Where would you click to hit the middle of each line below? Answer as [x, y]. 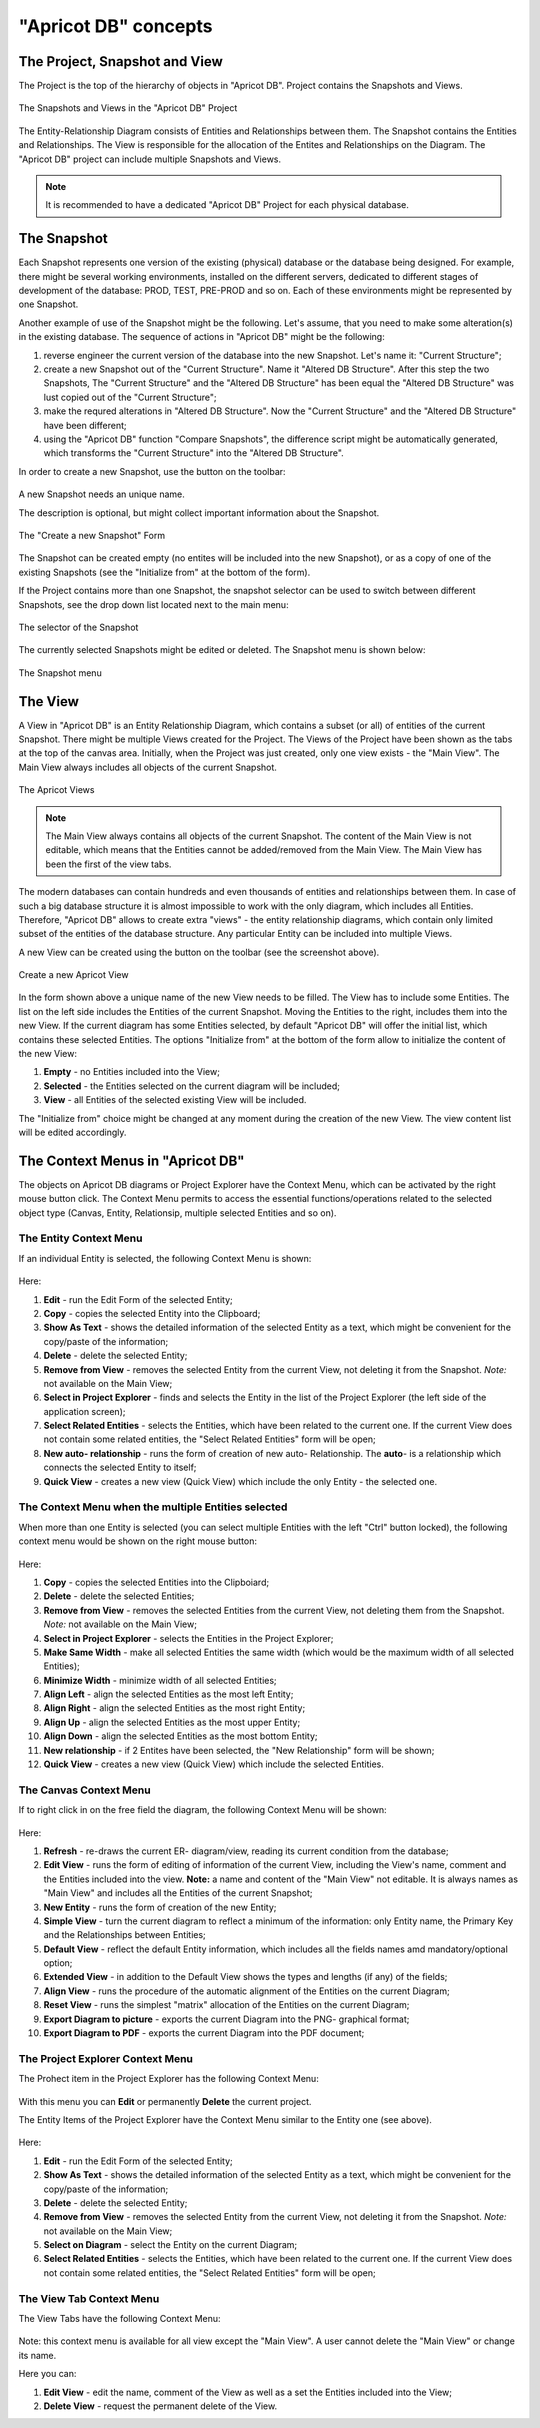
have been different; [85, 425]
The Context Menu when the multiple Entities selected [153, 1507]
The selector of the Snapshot [78, 627]
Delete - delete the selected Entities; [119, 1596]
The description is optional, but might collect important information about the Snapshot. [199, 512]
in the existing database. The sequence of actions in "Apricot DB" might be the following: [201, 337]
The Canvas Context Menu [84, 1790]
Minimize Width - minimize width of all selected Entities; [160, 1680]
